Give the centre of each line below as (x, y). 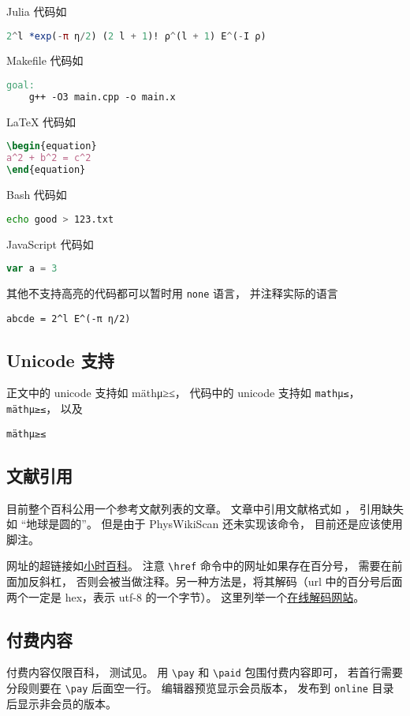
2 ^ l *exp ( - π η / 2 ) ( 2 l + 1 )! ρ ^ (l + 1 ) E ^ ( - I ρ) (136, 36)
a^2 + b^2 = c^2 (49, 158)
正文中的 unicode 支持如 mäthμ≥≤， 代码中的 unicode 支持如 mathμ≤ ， (183, 393)
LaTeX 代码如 (41, 121)
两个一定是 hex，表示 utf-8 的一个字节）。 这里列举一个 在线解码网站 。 (186, 596)
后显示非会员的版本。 (61, 703)
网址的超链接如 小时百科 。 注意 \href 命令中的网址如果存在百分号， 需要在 (199, 566)
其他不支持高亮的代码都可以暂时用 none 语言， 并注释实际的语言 (172, 292)
